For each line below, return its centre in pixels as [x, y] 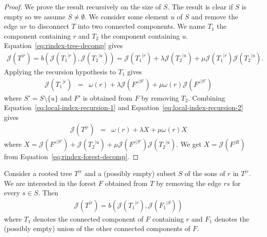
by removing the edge [189, 183]
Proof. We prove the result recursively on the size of [83, 6]
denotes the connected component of [88, 218]
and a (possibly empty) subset [130, 173]
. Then [48, 193]
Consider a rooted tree [38, 173]
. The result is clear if [200, 6]
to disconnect [49, 26]
